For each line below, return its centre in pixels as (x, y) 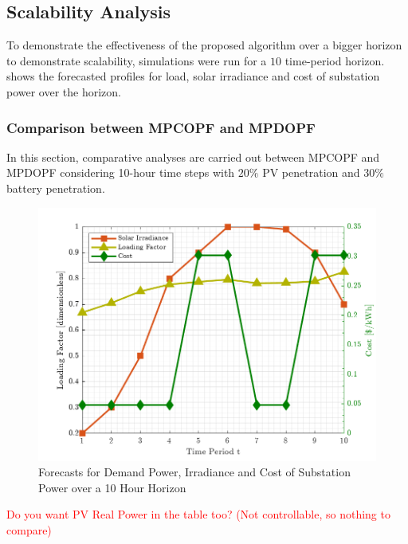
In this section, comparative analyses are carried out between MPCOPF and (193, 157)
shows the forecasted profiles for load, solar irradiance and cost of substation (193, 76)
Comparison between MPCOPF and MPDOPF (161, 127)
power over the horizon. (64, 91)
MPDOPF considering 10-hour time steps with (121, 172)
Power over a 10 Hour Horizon (112, 487)
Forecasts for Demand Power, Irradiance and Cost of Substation (194, 472)
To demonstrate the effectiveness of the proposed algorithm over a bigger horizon (204, 45)
